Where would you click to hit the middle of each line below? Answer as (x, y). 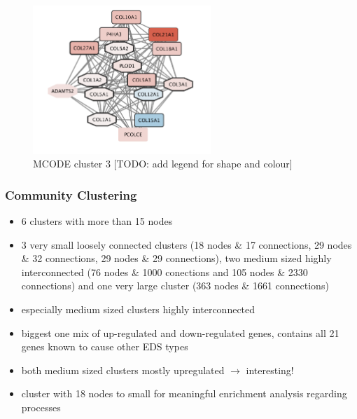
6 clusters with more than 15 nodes (97, 221)
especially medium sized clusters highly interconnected (138, 309)
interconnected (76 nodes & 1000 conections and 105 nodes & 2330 (164, 272)
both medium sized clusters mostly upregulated (123, 370)
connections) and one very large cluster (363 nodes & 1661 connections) (175, 286)
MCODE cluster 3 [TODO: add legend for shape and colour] (163, 164)
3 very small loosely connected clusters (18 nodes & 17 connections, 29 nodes (187, 244)
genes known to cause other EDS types (105, 346)
